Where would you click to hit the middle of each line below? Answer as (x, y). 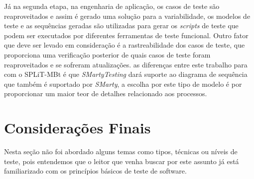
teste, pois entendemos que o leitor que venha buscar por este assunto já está (122, 161)
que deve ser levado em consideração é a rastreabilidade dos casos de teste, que (125, 45)
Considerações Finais (77, 128)
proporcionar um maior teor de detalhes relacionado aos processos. (106, 93)
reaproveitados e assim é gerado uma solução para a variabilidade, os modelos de (127, 16)
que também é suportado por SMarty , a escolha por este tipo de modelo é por (123, 84)
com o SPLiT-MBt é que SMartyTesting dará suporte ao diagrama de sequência (126, 74)
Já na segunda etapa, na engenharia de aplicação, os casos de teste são (112, 6)
